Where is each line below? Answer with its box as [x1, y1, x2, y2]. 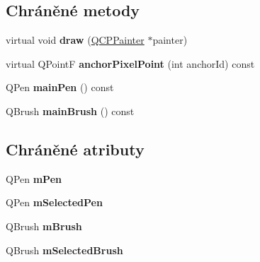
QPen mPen [6, 171, 62, 186]
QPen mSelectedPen [6, 195, 103, 210]
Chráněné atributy [6, 138, 145, 160]
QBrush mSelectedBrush [6, 242, 123, 257]
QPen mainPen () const [6, 80, 114, 95]
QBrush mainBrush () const [6, 103, 135, 118]
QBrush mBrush [6, 218, 82, 233]
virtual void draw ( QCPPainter [6, 32, 145, 47]
